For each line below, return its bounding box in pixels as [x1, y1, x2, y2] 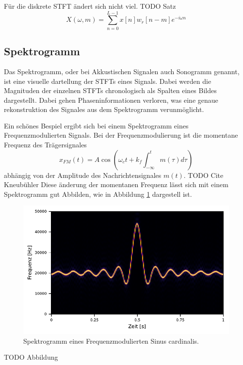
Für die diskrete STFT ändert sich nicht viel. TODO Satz [4, 1, 176, 11]
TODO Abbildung [4, 352, 58, 362]
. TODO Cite [183, 170, 224, 180]
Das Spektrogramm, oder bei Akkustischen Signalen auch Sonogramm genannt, [4, 66, 240, 76]
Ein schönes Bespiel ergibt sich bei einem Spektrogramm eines [4, 120, 189, 130]
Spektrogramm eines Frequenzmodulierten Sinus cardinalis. [23, 335, 199, 346]
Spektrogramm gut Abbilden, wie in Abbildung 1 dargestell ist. [4, 189, 192, 199]
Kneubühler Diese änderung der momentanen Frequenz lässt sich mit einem [4, 179, 228, 190]
